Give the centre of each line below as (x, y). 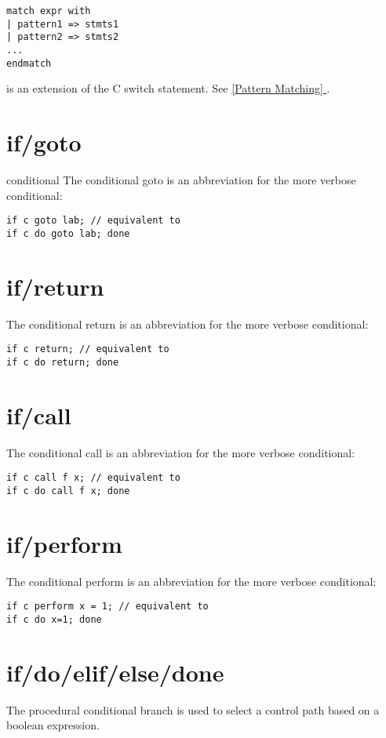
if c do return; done (63, 362)
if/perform (64, 543)
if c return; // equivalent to (88, 349)
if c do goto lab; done (68, 233)
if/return (55, 286)
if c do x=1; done (54, 619)
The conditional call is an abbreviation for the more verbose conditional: (181, 452)
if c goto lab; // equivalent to (93, 221)
